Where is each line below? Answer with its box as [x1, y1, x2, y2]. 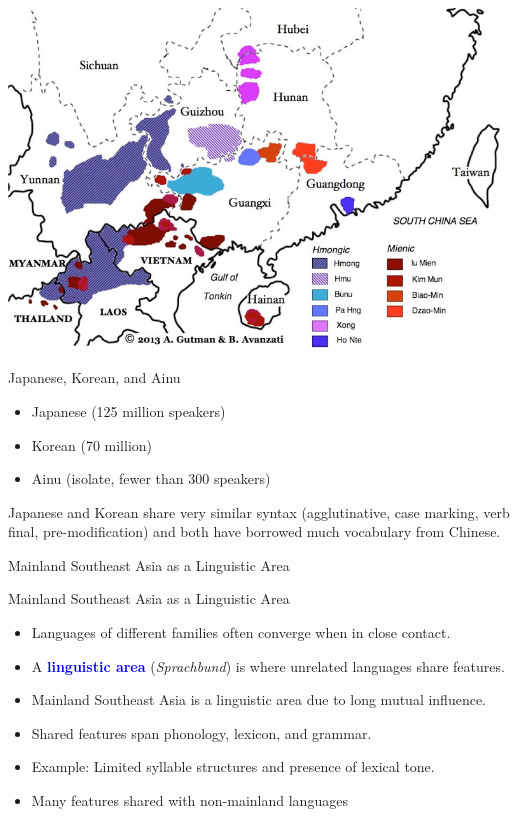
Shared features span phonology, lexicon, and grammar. [31, 722, 372, 743]
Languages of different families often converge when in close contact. [31, 622, 451, 643]
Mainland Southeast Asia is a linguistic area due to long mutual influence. [31, 689, 487, 710]
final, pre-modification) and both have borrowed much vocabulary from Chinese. [8, 521, 501, 542]
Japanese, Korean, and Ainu [8, 367, 181, 388]
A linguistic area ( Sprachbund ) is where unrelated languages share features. [31, 655, 505, 676]
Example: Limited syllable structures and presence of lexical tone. [31, 756, 435, 777]
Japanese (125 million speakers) [31, 400, 226, 421]
